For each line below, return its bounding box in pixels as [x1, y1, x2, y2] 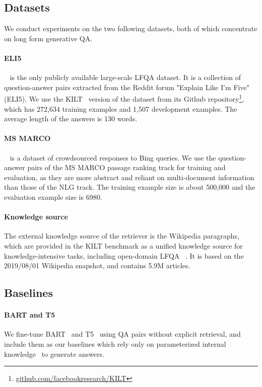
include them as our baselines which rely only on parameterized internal [4, 338, 226, 349]
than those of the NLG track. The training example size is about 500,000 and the [4, 182, 255, 192]
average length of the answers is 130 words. [4, 113, 138, 124]
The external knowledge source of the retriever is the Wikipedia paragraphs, [4, 230, 239, 241]
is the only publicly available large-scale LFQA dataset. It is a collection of [10, 72, 241, 83]
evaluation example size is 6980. [4, 191, 102, 202]
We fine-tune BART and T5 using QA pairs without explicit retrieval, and [4, 329, 241, 339]
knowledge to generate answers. [4, 348, 104, 359]
